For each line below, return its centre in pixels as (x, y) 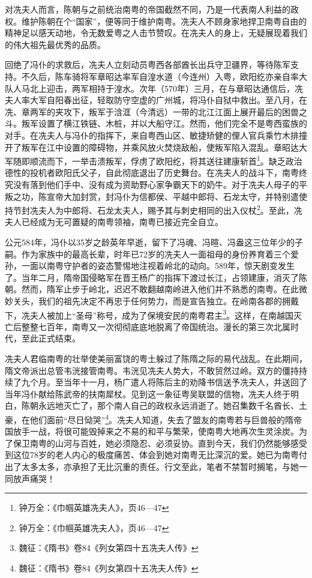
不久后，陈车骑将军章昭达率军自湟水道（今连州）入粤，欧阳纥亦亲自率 (160, 76)
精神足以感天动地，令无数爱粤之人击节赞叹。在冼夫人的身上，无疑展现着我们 (156, 33)
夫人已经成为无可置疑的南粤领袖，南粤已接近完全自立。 (114, 222)
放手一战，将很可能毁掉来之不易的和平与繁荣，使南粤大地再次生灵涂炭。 (156, 431)
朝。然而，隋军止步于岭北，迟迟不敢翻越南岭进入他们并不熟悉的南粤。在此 (152, 289)
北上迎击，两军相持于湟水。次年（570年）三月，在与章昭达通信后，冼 (166, 88)
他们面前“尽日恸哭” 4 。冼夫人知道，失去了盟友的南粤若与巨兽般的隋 (162, 418)
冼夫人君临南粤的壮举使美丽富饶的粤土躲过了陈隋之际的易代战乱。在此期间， (156, 358)
